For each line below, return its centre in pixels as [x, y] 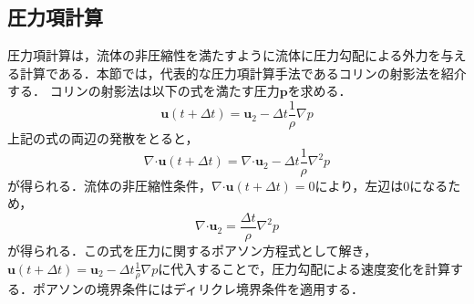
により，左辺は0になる [381, 185]
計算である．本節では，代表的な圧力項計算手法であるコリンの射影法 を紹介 [243, 73]
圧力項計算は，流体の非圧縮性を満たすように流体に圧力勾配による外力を [224, 55]
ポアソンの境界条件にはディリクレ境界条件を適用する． [198, 289]
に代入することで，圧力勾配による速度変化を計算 [304, 268]
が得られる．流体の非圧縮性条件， [109, 185]
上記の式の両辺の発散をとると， [103, 138]
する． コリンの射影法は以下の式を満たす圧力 [144, 91]
